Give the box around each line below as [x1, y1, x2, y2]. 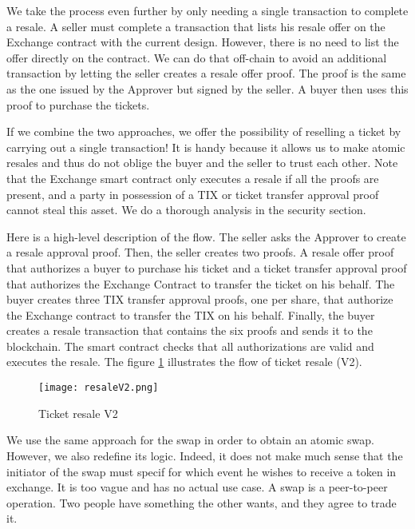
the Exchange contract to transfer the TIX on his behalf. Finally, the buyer [6, 306, 375, 323]
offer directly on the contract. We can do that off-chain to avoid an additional [6, 49, 387, 66]
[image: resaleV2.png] [38, 382, 159, 394]
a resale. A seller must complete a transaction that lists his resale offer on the [6, 18, 385, 34]
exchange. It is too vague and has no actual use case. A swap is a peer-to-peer [6, 479, 388, 495]
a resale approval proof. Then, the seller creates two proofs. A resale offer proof [6, 244, 394, 261]
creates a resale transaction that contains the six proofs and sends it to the [6, 322, 373, 339]
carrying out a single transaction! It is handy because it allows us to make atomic [6, 138, 405, 155]
